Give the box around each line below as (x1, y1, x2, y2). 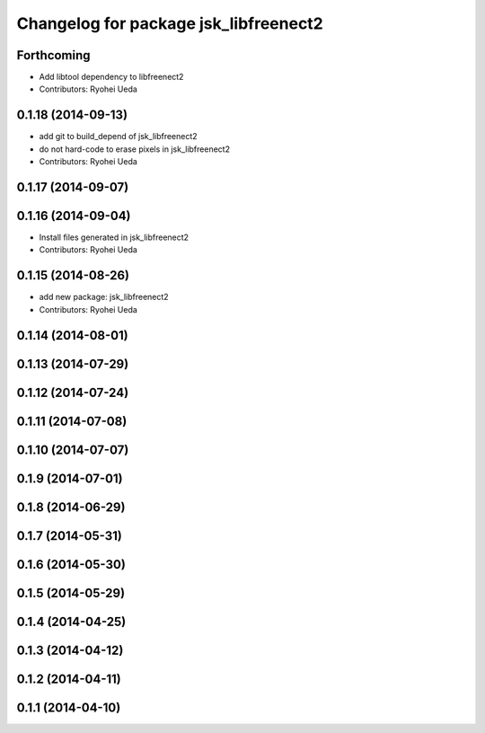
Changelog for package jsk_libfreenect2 (16, 13, 323, 33)
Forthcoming (16, 48, 91, 63)
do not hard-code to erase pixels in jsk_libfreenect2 (39, 144, 231, 155)
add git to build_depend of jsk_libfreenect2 (39, 131, 198, 142)
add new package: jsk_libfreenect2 (39, 292, 170, 303)
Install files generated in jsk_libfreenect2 (39, 232, 189, 243)
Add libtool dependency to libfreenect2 (39, 72, 184, 83)
